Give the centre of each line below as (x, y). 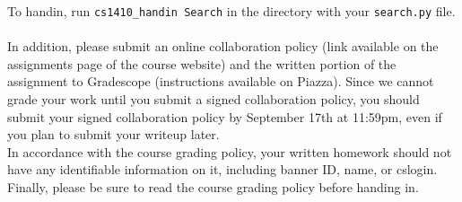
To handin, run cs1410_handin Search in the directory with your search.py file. (231, 11)
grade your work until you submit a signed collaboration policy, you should (214, 99)
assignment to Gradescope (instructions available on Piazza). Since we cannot (221, 81)
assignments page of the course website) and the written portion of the (202, 63)
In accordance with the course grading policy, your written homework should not (230, 151)
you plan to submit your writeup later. (113, 134)
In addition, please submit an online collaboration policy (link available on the (223, 46)
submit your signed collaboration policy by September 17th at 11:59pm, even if (225, 116)
